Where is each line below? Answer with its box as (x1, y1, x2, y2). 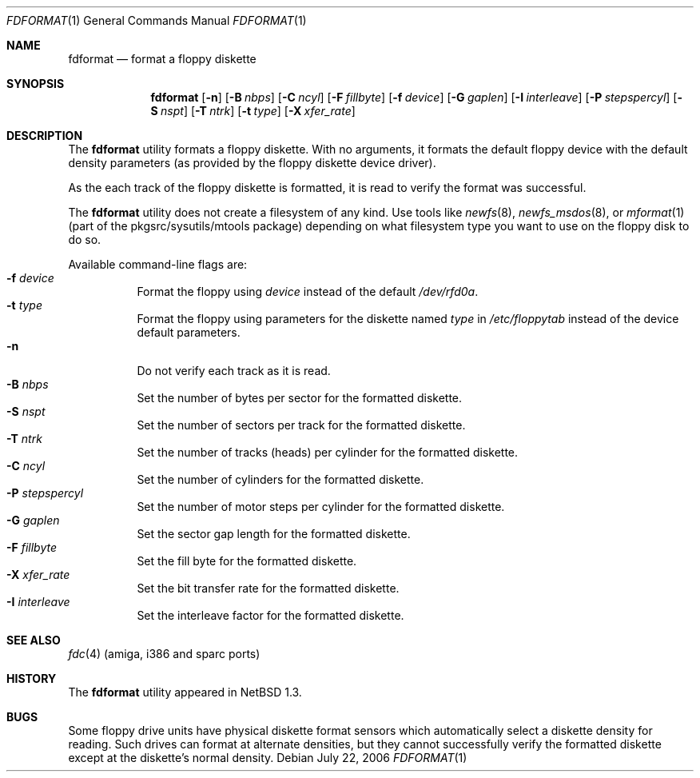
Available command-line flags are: (68, 257, 248, 271)
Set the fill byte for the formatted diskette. (137, 554, 357, 568)
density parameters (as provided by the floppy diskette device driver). (68, 156, 436, 170)
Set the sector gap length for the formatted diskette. (137, 527, 411, 541)
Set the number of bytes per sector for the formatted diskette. (137, 391, 463, 405)
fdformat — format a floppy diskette (68, 52, 257, 66)
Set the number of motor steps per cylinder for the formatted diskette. (137, 500, 505, 513)
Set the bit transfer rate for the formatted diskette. (137, 581, 400, 595)
